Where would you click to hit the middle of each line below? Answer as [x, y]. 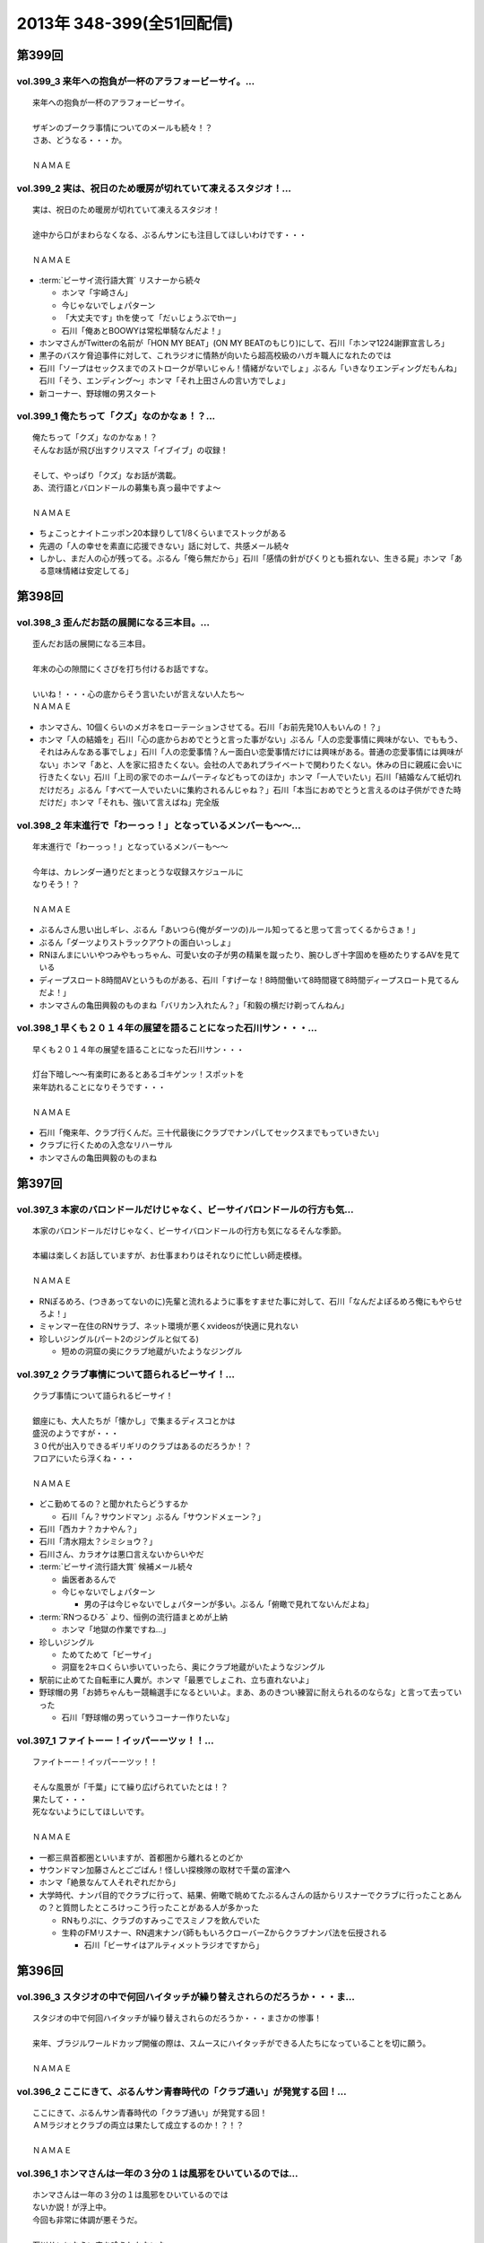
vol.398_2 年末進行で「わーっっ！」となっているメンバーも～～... [159, 825]
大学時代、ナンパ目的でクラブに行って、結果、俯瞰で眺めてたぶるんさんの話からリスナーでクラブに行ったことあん [250, 1895]
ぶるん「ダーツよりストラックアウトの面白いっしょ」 [137, 942]
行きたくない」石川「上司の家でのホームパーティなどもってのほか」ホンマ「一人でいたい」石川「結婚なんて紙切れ [250, 777]
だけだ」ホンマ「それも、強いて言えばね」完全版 [129, 802]
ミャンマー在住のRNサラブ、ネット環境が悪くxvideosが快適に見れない [169, 1326]
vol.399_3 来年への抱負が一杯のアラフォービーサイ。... [136, 81]
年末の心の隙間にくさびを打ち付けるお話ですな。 [123, 669]
